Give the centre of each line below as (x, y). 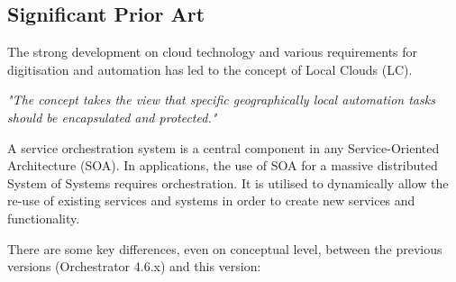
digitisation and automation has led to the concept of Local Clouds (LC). (210, 69)
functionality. (44, 218)
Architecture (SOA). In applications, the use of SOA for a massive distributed (223, 165)
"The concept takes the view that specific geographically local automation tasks (221, 100)
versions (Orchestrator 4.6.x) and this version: (134, 266)
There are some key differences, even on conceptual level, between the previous (225, 248)
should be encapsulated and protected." (112, 117)
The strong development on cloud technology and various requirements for (213, 52)
